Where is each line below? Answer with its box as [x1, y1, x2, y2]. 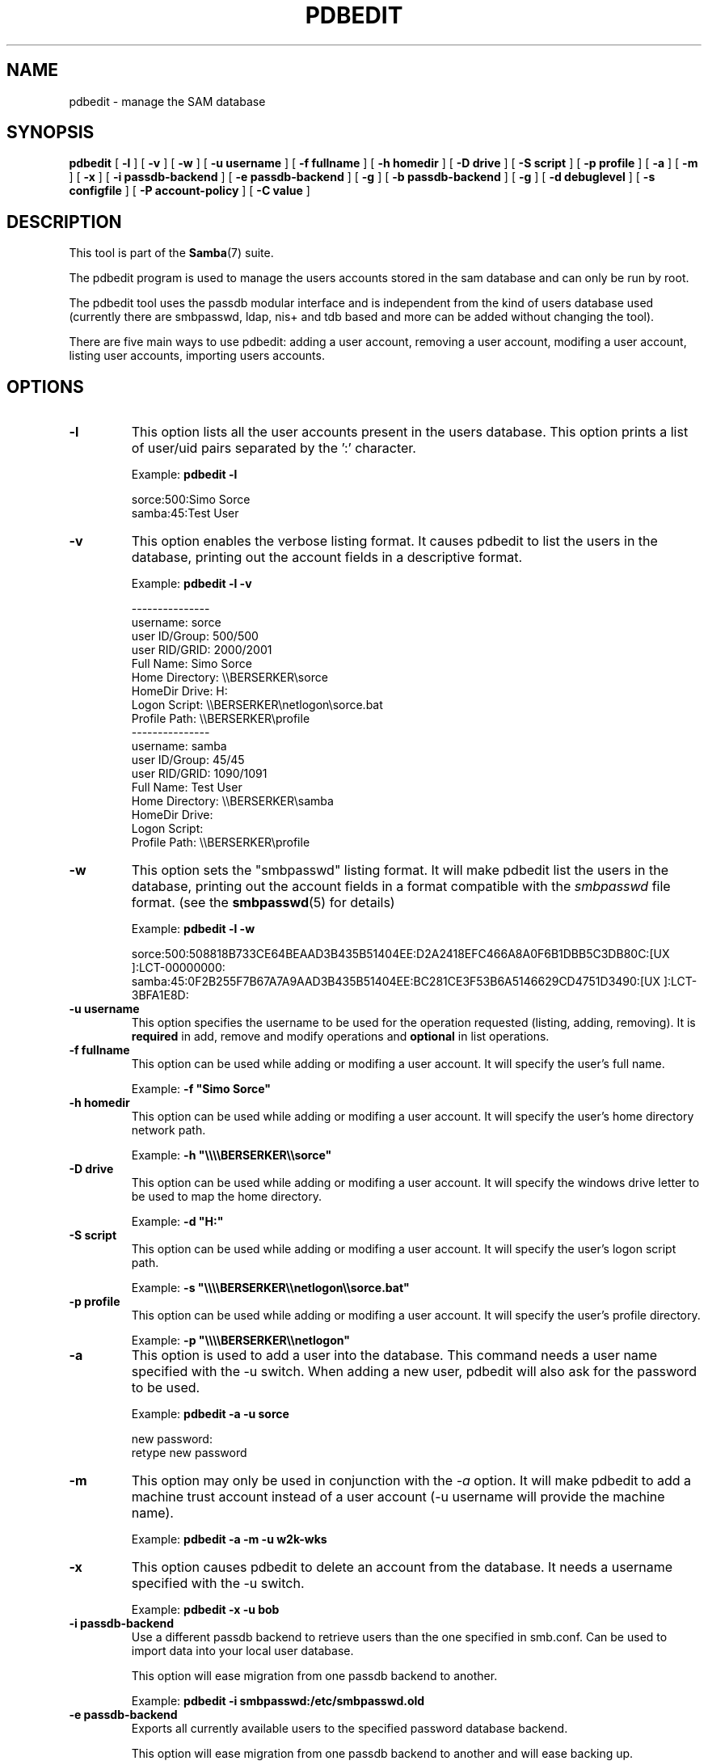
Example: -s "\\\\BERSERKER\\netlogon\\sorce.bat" [131, 1281, 410, 1295]
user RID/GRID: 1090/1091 [131, 766, 268, 781]
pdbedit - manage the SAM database [69, 94, 266, 108]
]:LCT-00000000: [131, 961, 225, 975]
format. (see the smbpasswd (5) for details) [131, 894, 395, 911]
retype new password [131, 1446, 247, 1460]
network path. [131, 1123, 206, 1138]
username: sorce [131, 615, 221, 630]
